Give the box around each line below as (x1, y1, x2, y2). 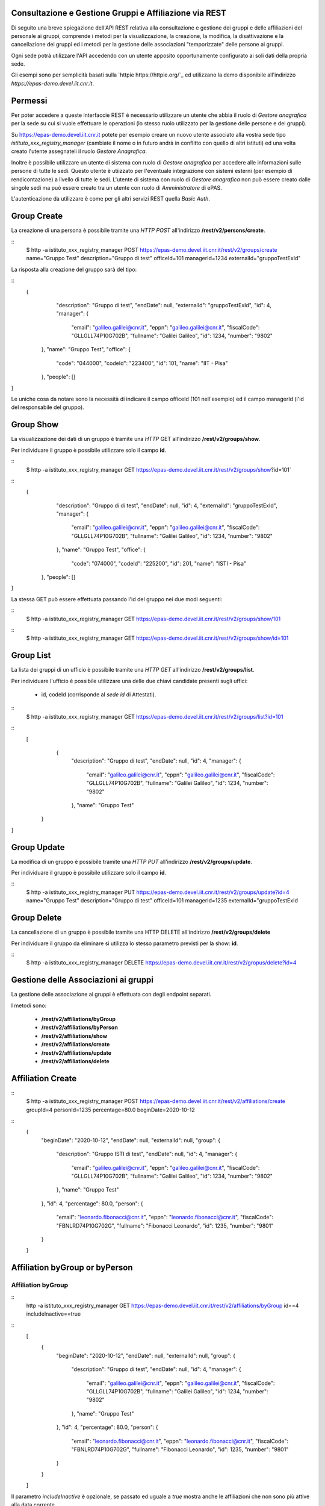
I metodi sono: (11, 1002, 47, 1009)
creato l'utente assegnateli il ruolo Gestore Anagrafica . (11, 148, 147, 155)
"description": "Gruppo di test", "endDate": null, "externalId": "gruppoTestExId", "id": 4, (56, 301, 272, 308)
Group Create (11, 211, 63, 221)
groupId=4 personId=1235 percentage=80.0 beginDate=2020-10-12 (26, 1106, 195, 1113)
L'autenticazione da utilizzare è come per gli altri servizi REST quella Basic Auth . (11, 195, 211, 202)
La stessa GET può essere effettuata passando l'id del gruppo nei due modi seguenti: (11, 595, 223, 602)
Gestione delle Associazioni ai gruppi (11, 975, 153, 985)
